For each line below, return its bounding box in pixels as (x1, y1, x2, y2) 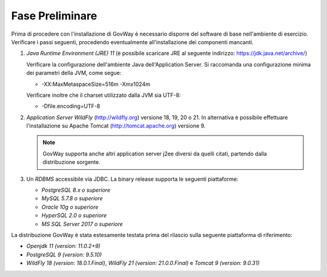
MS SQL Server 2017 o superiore (41, 220, 124, 227)
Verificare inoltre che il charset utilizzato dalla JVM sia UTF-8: (26, 91, 181, 99)
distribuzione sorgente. (42, 158, 101, 166)
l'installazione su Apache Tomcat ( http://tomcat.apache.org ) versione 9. (26, 122, 206, 129)
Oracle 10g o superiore (41, 203, 99, 210)
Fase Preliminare (11, 9, 97, 22)
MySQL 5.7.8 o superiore (41, 195, 103, 202)
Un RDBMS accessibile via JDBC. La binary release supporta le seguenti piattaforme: (26, 175, 239, 183)
